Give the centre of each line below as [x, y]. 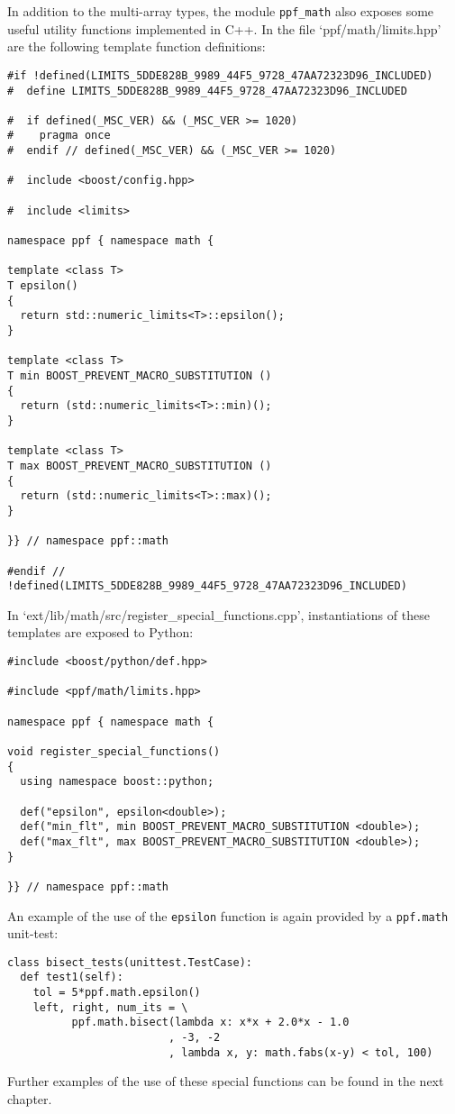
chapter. [30, 1098]
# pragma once [59, 136]
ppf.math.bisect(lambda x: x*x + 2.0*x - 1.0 [210, 1023]
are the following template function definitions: [136, 46]
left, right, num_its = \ [110, 1007]
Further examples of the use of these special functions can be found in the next [226, 1081]
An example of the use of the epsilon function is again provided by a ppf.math [228, 915]
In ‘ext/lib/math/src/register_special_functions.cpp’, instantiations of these [218, 614]
